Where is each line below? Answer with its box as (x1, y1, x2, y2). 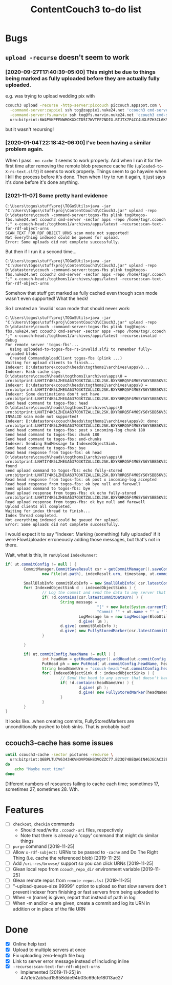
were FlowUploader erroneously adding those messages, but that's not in (5, 536, 160, 542)
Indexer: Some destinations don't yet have (5, 391, 100, 396)
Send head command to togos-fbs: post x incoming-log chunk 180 (5, 427, 145, 432)
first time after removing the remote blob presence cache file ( (5, 163, 137, 169)
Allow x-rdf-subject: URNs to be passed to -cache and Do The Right (12, 849, 158, 855)
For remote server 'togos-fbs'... (5, 342, 79, 347)
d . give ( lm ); (78, 619, 109, 624)
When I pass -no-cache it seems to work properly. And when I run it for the (5, 157, 162, 163)
